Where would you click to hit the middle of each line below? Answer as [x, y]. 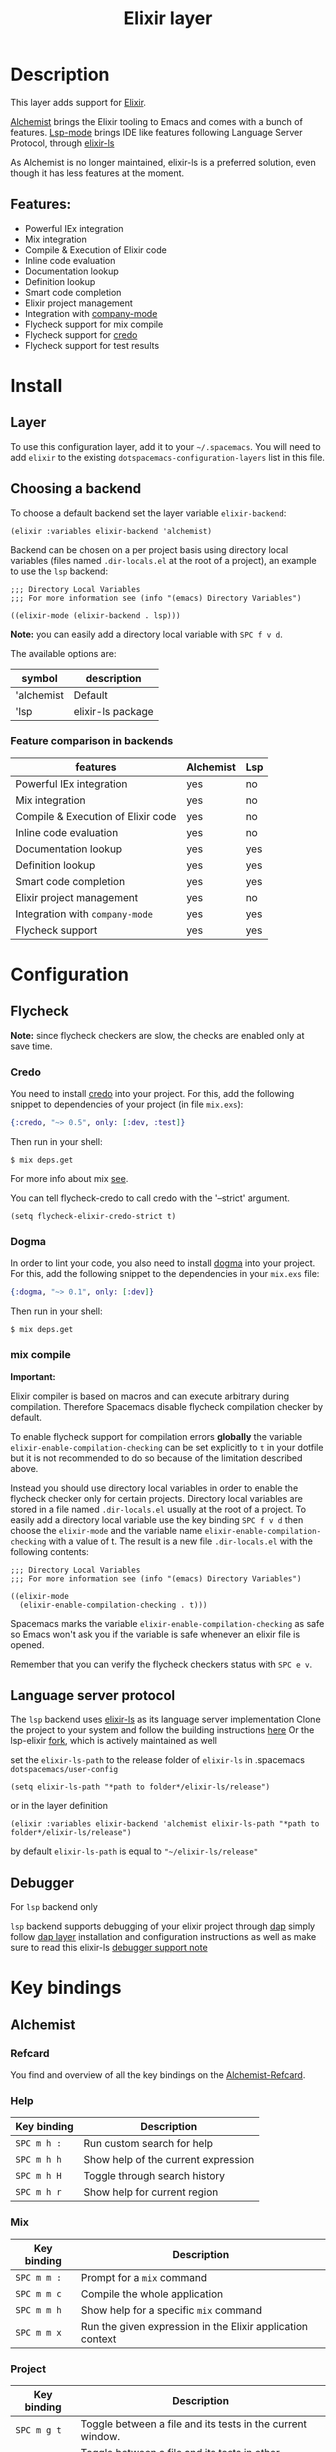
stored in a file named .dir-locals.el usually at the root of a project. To [158, 1509]
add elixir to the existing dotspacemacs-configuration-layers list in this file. [167, 457]
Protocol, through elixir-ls [62, 143]
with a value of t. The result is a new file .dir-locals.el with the [180, 1541]
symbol [39, 678]
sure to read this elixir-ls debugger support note [109, 1948]
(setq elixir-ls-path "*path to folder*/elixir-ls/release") [140, 1787]
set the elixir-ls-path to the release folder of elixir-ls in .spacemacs [157, 1760]
